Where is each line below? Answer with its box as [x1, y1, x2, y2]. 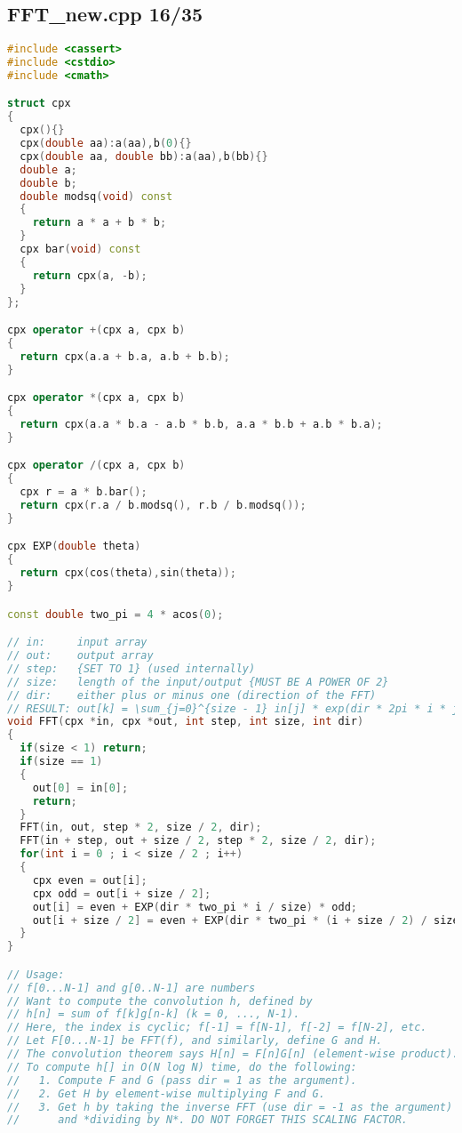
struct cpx [7, 97, 71, 110]
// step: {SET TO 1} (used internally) [7, 662, 256, 675]
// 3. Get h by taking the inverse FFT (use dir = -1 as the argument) [7, 1100, 453, 1113]
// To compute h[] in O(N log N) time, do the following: [7, 1060, 357, 1073]
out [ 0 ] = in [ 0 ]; [32, 781, 129, 794]
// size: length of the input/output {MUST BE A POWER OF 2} [7, 675, 389, 688]
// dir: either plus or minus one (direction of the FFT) [7, 688, 377, 702]
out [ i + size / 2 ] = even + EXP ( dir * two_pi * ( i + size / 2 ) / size [32, 913, 459, 927]
